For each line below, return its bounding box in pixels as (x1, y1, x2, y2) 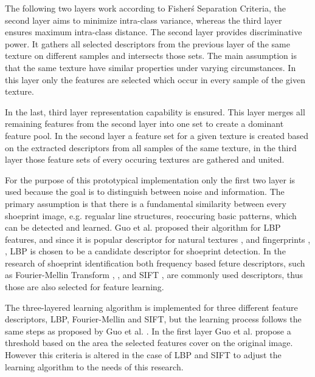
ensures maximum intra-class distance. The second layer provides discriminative (5, 25, 302, 38)
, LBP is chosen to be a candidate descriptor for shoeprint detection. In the (5, 245, 286, 257)
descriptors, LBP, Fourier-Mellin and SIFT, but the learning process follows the (5, 313, 302, 325)
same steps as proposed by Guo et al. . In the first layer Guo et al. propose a (5, 324, 291, 337)
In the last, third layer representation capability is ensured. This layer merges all (5, 105, 305, 118)
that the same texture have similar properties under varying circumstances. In (5, 61, 296, 73)
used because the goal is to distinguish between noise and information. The (5, 185, 285, 198)
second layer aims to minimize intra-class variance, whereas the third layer (5, 13, 282, 26)
